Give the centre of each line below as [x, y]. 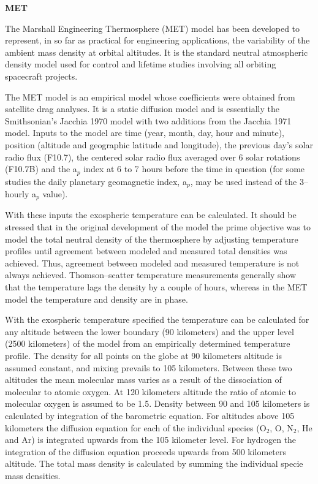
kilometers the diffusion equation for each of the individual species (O [136, 427]
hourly [17, 194]
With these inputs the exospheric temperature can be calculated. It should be [151, 215]
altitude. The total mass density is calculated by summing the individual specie [154, 463]
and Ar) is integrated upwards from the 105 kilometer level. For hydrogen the [151, 440]
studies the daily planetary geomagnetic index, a [96, 181]
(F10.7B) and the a [41, 169]
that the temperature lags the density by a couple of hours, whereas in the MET [156, 287]
